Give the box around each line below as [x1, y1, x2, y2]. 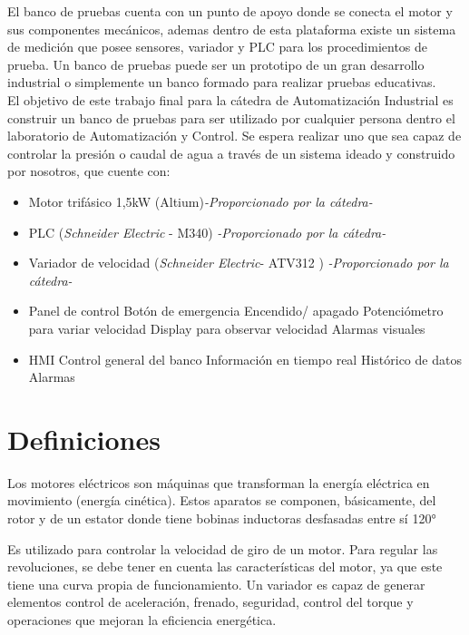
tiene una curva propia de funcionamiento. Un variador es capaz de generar [7, 574, 425, 593]
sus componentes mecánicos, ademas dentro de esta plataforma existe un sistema [7, 19, 456, 38]
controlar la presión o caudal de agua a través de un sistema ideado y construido [7, 143, 455, 162]
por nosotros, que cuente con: [7, 161, 171, 181]
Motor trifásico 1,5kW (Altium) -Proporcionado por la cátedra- [28, 191, 373, 210]
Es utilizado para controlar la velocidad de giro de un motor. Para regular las [7, 539, 438, 558]
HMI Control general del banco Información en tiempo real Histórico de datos [28, 349, 462, 368]
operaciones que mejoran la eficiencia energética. [7, 610, 277, 629]
